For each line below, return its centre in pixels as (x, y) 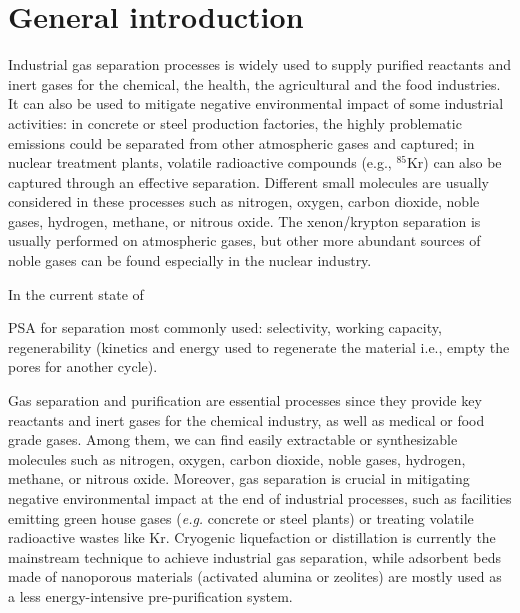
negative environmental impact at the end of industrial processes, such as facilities (260, 498)
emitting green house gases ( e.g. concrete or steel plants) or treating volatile (241, 517)
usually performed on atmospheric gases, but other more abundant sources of (244, 240)
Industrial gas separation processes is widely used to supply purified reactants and (260, 64)
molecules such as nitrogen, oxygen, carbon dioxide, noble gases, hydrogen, (237, 458)
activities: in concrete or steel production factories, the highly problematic (235, 122)
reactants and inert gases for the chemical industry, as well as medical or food (246, 419)
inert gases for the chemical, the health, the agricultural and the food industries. (254, 83)
